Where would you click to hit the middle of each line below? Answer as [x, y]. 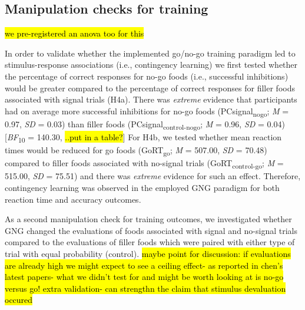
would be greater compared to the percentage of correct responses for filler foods [150, 88]
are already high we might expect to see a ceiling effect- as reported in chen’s [144, 265]
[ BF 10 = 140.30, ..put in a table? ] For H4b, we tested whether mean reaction [143, 138]
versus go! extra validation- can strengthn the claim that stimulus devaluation [145, 288]
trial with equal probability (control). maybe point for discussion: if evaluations [148, 253]
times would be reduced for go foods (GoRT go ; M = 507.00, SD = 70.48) [136, 151]
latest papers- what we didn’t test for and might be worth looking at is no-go [144, 277]
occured [19, 300]
